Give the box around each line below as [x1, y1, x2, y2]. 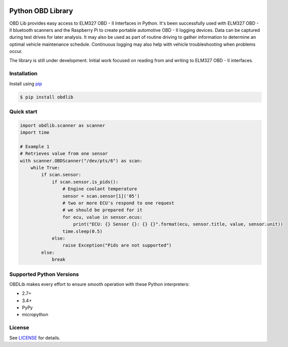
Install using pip [9, 81, 42, 87]
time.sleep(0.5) [62, 228, 103, 234]
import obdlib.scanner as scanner [20, 123, 105, 128]
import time [20, 130, 50, 136]
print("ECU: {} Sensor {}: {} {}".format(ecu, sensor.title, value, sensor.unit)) [73, 221, 283, 227]
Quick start [9, 108, 38, 115]
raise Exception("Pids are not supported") [62, 243, 172, 248]
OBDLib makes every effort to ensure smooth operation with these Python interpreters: [9, 281, 190, 287]
